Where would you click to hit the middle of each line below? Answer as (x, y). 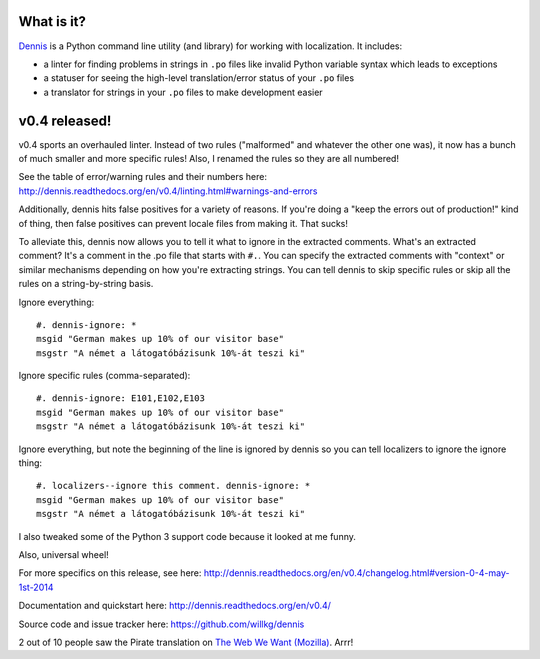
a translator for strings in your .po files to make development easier (183, 92)
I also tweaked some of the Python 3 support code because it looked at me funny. (187, 536)
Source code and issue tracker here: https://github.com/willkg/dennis (161, 624)
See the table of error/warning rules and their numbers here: (142, 177)
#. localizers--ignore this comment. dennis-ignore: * (173, 486)
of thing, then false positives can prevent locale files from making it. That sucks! (183, 223)
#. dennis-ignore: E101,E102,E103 (120, 398)
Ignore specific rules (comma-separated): (104, 376)
